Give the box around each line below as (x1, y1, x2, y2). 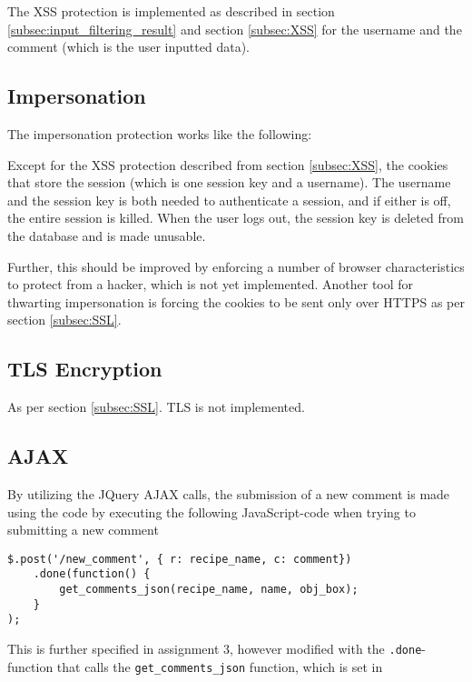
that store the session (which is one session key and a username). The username (7, 173, 451, 192)
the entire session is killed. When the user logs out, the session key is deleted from (7, 208, 464, 227)
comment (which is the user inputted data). (7, 37, 250, 56)
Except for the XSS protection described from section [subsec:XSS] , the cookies (7, 155, 448, 174)
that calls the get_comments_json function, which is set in (56, 657, 383, 676)
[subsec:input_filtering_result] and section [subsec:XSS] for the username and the (7, 19, 462, 38)
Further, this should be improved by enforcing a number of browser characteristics (7, 256, 465, 276)
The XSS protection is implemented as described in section (7, 2, 335, 20)
